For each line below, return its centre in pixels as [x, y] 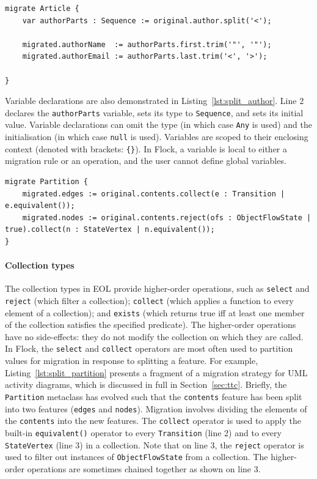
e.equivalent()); [40, 206]
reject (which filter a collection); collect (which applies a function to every [149, 300]
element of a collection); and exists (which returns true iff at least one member [155, 312]
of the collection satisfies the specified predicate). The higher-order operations [151, 325]
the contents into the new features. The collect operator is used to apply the [153, 421]
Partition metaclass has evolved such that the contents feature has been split [154, 396]
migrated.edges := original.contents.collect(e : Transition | [154, 194]
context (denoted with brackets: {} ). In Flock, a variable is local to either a [146, 148]
